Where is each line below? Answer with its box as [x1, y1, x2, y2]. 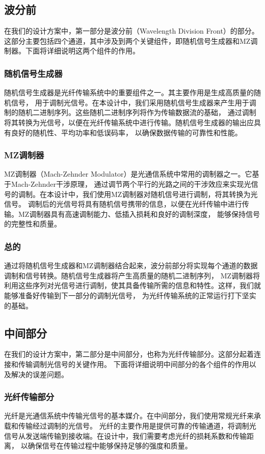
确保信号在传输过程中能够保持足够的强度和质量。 [28, 440, 192, 451]
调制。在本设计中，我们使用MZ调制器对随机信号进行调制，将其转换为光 [18, 188, 258, 199]
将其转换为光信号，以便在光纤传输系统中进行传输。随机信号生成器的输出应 [4, 117, 254, 127]
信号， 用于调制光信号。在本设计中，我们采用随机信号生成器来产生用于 [11, 97, 249, 107]
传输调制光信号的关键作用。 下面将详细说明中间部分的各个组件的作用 [18, 358, 249, 369]
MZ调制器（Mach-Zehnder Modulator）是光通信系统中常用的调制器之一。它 [4, 168, 252, 179]
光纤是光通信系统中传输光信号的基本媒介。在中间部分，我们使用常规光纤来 [4, 410, 254, 421]
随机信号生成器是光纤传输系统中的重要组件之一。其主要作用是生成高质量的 [4, 87, 254, 98]
